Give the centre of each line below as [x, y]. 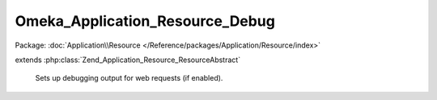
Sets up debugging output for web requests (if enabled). [129, 78]
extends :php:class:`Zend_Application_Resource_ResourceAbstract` [128, 60]
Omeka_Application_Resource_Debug [145, 21]
